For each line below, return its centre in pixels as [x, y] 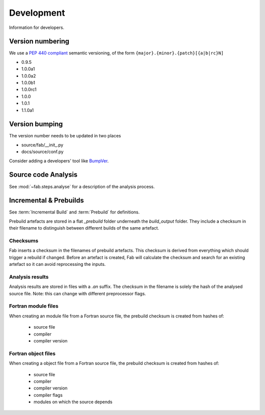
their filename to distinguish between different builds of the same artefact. [84, 228]
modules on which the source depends [73, 402]
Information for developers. [37, 27]
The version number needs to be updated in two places [65, 136]
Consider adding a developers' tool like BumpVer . [59, 161]
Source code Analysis [43, 175]
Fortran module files [34, 306]
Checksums [24, 241]
